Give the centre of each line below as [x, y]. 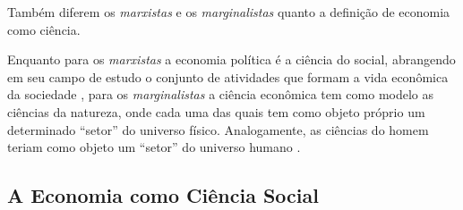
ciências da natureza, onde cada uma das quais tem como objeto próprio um [216, 111]
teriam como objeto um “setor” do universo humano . [154, 147]
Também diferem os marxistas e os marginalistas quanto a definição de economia [229, 12]
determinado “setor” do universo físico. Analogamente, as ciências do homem [218, 129]
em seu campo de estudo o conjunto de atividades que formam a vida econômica [228, 76]
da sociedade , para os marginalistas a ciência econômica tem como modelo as [220, 94]
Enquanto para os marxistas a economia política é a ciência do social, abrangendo [231, 59]
